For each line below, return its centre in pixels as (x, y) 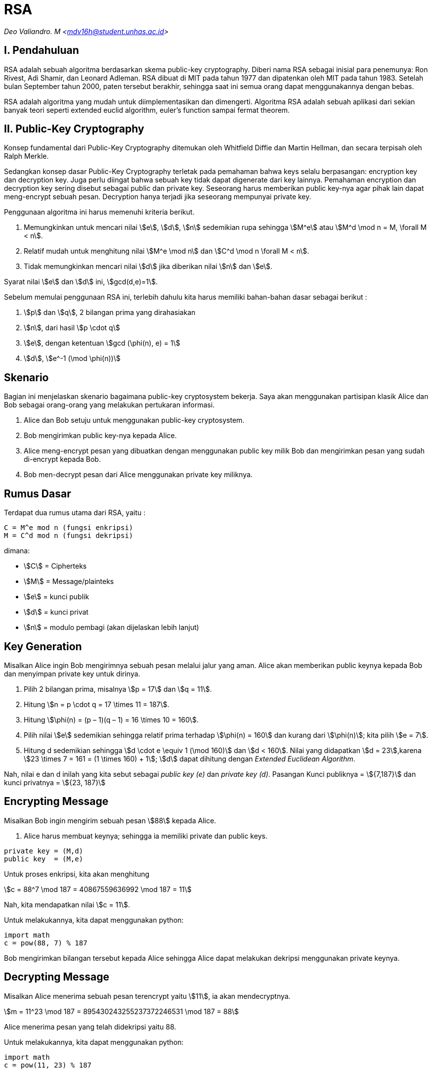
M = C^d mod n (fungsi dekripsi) (69, 536)
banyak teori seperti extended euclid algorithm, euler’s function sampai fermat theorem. (147, 110)
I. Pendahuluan (42, 50)
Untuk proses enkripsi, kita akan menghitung (77, 874)
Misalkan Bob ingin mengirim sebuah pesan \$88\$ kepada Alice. (110, 820)
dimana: (17, 551)
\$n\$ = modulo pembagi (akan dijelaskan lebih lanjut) (111, 627)
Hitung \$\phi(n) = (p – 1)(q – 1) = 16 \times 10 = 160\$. (111, 719)
